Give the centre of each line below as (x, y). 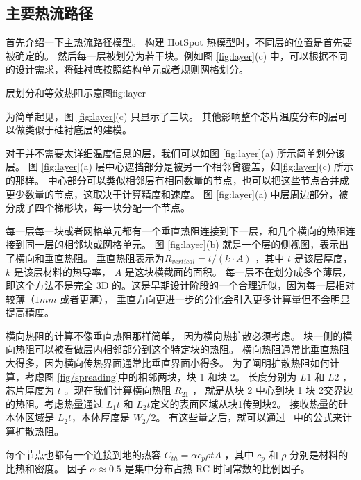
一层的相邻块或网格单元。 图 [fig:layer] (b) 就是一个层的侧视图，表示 (187, 244)
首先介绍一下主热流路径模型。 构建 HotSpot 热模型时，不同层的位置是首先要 (179, 42)
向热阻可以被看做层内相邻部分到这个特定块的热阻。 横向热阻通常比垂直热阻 (177, 349)
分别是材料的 (319, 454)
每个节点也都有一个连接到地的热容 (83, 454)
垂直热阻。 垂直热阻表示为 (104, 257)
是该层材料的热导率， (62, 271)
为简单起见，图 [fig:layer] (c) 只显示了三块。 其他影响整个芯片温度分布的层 (172, 116)
